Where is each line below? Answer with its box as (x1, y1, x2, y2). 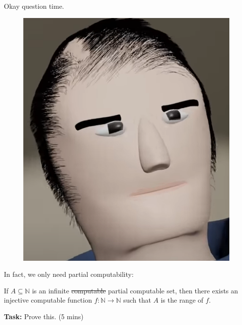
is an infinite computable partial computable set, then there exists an (32, 285, 238, 295)
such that (123, 295, 151, 305)
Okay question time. (4, 1, 64, 11)
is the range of (160, 295, 204, 305)
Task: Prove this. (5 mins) (4, 311, 84, 322)
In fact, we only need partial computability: (4, 269, 134, 279)
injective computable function (4, 295, 92, 305)
